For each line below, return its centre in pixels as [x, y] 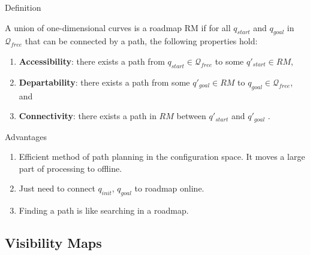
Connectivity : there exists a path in [88, 116]
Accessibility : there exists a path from [92, 61]
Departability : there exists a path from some [104, 82]
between [191, 116]
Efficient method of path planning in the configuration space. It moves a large [162, 157]
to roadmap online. [169, 188]
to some [229, 61]
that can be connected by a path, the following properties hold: [141, 41]
